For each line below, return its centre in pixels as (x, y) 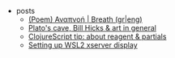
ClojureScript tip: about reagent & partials (97, 36)
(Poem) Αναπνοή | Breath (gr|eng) (85, 19)
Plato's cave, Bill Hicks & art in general (92, 28)
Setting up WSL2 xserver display (83, 45)
